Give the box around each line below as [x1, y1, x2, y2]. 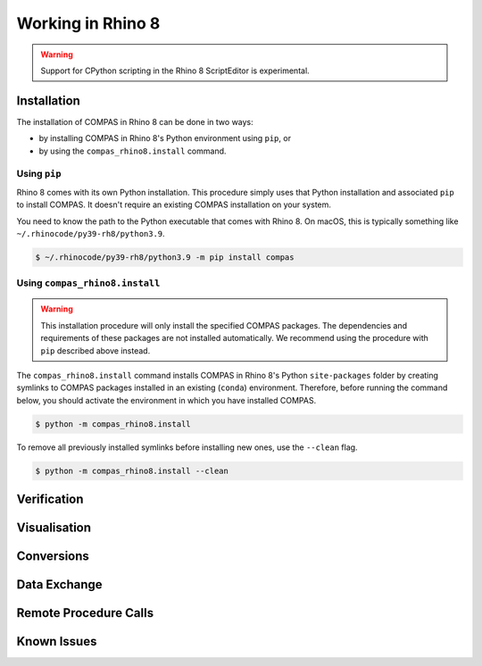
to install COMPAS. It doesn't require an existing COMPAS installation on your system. [16, 199, 332, 210]
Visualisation [16, 520, 92, 536]
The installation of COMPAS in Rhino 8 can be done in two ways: [16, 116, 253, 127]
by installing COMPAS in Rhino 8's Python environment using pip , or [38, 133, 292, 144]
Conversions [16, 549, 89, 564]
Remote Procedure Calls [16, 605, 154, 620]
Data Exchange [16, 577, 103, 593]
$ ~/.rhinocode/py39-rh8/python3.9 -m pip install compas [35, 252, 295, 262]
